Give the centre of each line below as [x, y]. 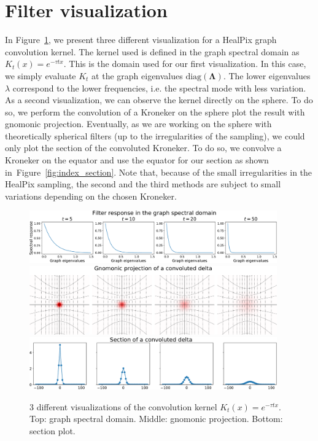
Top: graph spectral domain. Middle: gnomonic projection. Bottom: [156, 419]
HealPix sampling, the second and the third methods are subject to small [143, 184]
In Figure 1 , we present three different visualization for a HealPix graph [141, 40]
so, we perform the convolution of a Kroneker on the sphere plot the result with [155, 111]
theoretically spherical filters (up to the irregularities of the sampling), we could [155, 135]
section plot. [52, 431]
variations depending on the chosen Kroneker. [91, 196]
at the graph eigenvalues [137, 75]
